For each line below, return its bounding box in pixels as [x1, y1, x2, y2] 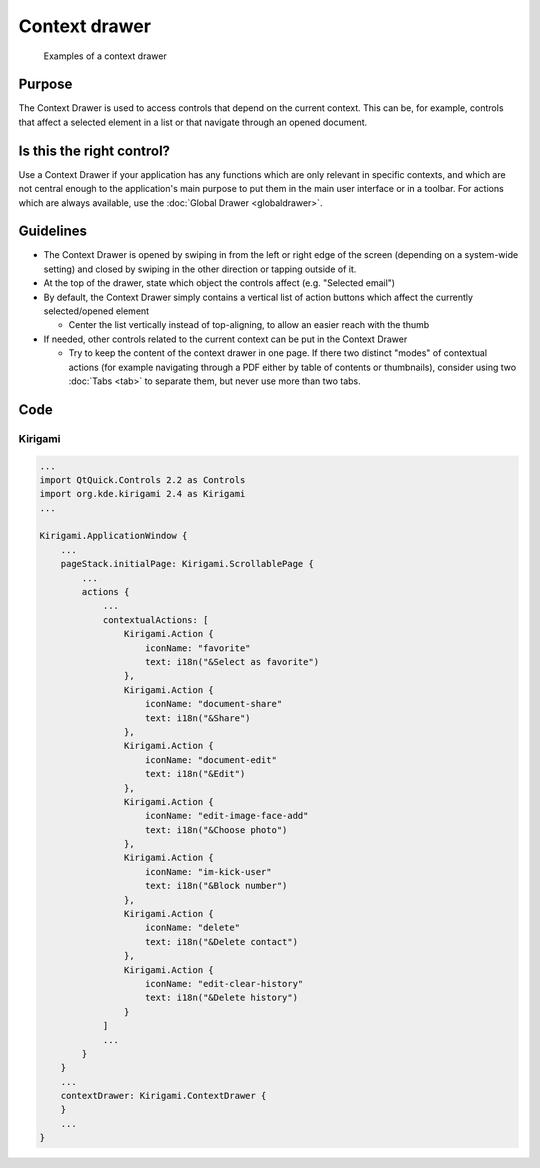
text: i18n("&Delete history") [145, 992, 299, 1004]
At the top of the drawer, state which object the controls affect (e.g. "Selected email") [43, 277, 395, 289]
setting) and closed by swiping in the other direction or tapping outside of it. [43, 263, 357, 275]
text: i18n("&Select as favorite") [145, 656, 320, 667]
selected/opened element [43, 305, 150, 317]
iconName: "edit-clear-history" [145, 978, 304, 989]
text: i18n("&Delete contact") [145, 936, 299, 947]
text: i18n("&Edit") [145, 768, 246, 780]
